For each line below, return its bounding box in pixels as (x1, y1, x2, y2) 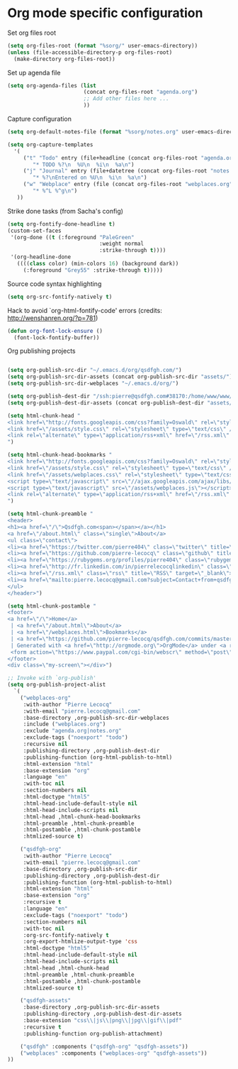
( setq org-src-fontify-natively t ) (7, 293, 113, 300)
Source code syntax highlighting (7, 279, 102, 288)
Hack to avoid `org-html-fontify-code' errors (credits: (7, 306, 163, 314)
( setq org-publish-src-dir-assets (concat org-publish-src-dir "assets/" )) (7, 373, 236, 380)
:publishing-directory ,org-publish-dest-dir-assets (23, 1010, 182, 1018)
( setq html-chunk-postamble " (7, 602, 97, 610)
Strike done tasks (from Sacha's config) (7, 207, 124, 215)
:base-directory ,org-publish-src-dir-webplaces (23, 714, 170, 721)
